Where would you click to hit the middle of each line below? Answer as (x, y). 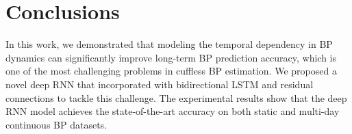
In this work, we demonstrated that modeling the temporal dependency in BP (169, 44)
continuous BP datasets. (56, 124)
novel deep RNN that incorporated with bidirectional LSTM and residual (160, 84)
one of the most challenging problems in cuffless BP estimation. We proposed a (171, 71)
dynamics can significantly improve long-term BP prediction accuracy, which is (171, 57)
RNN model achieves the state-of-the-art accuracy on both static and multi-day (173, 111)
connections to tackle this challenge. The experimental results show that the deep (176, 97)
